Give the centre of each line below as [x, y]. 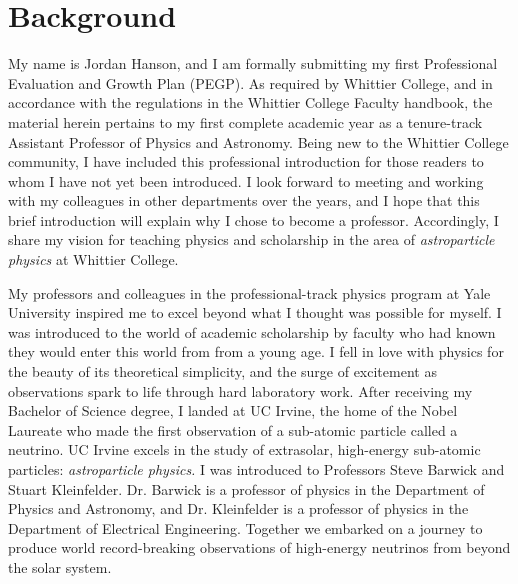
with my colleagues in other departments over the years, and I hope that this [244, 200]
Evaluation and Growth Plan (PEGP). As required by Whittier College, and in [250, 82]
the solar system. [60, 566]
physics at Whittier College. [93, 259]
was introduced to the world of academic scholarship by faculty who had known [252, 331]
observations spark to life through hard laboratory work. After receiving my [240, 390]
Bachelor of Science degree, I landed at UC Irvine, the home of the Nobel [233, 410]
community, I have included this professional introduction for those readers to [246, 161]
